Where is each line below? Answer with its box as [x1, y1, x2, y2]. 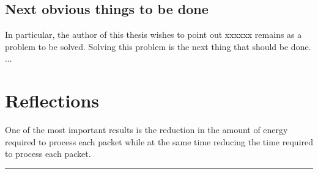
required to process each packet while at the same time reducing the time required [5, 135, 314, 148]
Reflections [5, 88, 100, 113]
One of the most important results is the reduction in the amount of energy [5, 123, 288, 136]
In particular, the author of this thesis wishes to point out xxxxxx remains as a [5, 28, 302, 41]
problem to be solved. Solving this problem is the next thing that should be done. [5, 40, 311, 53]
